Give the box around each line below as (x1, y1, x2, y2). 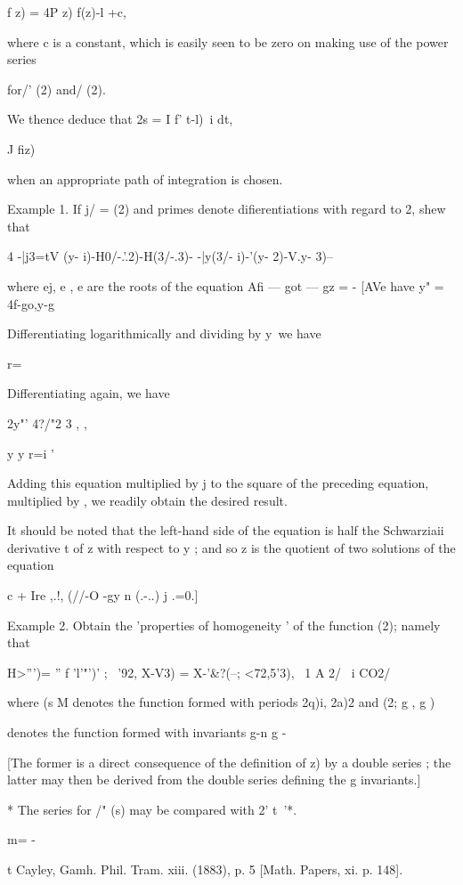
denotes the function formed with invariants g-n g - (7, 723, 287, 742)
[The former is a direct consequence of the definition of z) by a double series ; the (7, 752, 451, 771)
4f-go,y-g (7, 294, 54, 313)
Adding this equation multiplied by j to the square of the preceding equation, (7, 474, 429, 492)
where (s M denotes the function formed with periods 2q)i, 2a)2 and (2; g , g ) (7, 693, 435, 711)
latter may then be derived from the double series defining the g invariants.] (7, 770, 421, 789)
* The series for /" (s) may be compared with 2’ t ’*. (7, 800, 297, 818)
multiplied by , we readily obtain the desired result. (7, 491, 288, 509)
